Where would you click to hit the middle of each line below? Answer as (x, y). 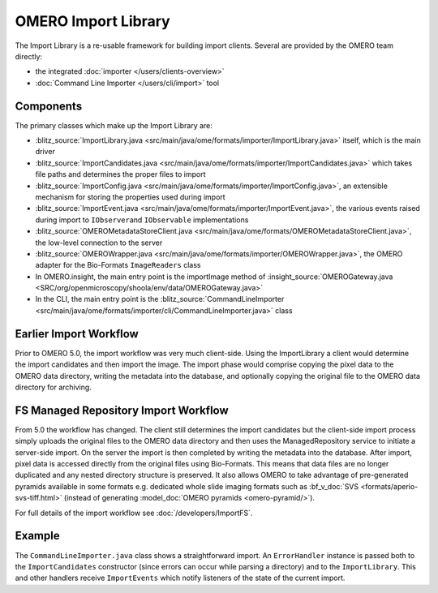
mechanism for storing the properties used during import (131, 197)
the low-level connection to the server (99, 243)
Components (49, 106)
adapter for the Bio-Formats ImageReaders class (118, 265)
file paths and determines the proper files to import (120, 174)
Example (37, 536)
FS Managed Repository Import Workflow (122, 410)
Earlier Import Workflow (77, 334)
